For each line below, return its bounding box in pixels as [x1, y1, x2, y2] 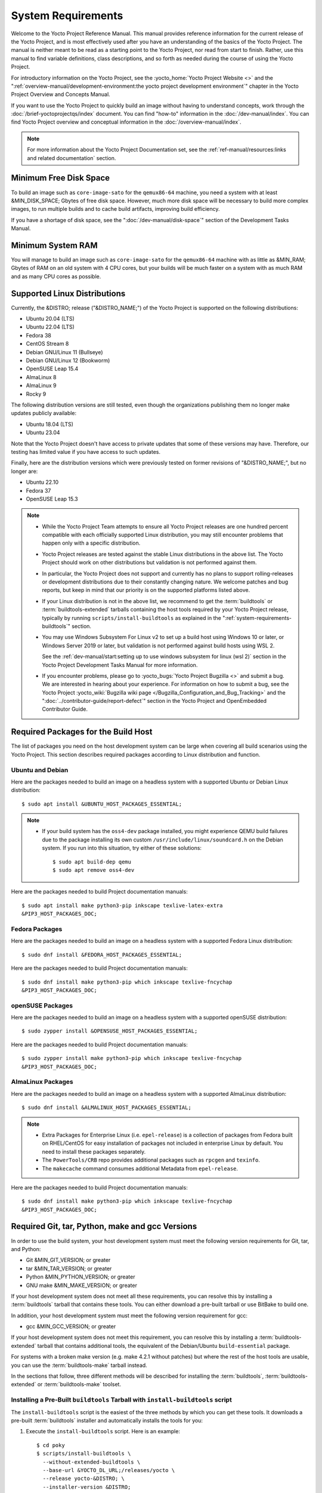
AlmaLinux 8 [26, 373, 57, 380]
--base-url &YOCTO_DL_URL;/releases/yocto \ [42, 1467, 175, 1473]
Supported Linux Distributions [11, 288, 126, 299]
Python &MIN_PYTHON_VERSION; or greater [26, 1273, 135, 1280]
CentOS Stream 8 [26, 340, 69, 348]
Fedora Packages [11, 924, 63, 933]
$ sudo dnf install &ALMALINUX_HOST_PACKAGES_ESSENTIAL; [21, 1104, 192, 1111]
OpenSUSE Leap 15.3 [26, 495, 78, 502]
